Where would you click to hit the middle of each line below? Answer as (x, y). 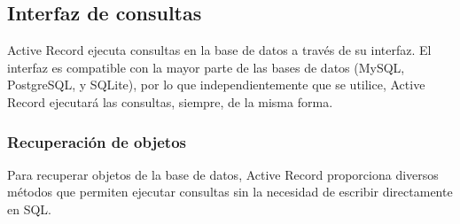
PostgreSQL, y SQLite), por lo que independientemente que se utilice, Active (216, 85)
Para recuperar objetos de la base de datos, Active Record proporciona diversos (223, 174)
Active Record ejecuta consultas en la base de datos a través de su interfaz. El (219, 50)
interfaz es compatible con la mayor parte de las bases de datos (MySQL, (206, 67)
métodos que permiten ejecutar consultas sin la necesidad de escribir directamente (230, 192)
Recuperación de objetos (97, 141)
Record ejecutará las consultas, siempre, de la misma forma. (170, 101)
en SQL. (29, 209)
